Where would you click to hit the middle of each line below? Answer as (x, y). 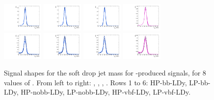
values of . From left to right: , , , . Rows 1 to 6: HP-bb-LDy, (95, 82)
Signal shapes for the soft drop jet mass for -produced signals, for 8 (105, 73)
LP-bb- (200, 82)
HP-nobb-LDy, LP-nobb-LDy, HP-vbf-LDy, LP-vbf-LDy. (106, 92)
